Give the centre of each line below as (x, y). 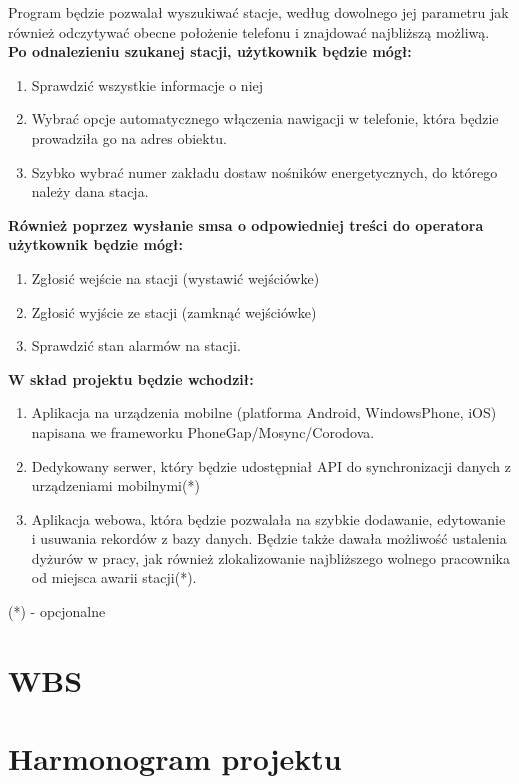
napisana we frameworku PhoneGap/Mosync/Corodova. (203, 431)
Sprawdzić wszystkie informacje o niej (147, 84)
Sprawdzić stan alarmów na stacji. (136, 345)
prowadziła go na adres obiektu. (129, 137)
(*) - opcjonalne (57, 611)
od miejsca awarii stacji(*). (114, 577)
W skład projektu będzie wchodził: (131, 378)
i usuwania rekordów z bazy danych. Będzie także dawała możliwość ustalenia (269, 538)
